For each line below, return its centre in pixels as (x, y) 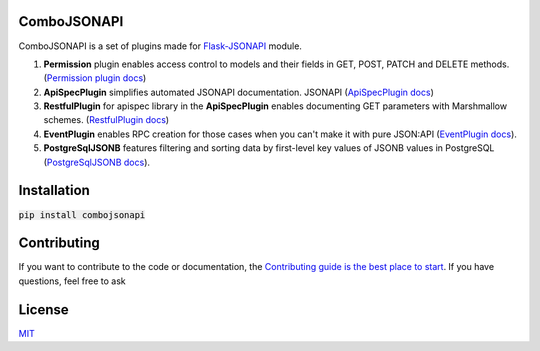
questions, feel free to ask (72, 281)
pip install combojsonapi (82, 214)
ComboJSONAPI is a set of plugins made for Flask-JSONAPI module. (160, 46)
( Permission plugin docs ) (95, 78)
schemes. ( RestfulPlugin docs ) (106, 120)
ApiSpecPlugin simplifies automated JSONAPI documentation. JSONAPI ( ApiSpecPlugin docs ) (239, 92)
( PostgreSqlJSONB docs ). (96, 162)
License (43, 309)
